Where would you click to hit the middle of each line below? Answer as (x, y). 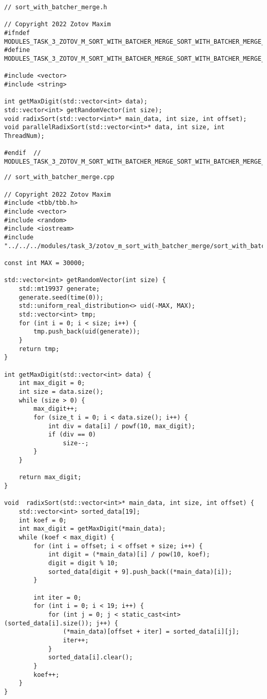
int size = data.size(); (61, 391)
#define (17, 50)
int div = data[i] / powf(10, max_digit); (122, 426)
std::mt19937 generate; (59, 289)
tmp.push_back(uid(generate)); (87, 332)
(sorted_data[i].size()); (48, 623)
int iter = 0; (58, 597)
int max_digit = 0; (52, 383)
